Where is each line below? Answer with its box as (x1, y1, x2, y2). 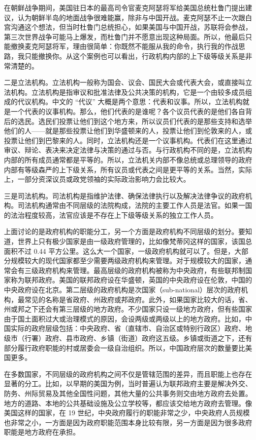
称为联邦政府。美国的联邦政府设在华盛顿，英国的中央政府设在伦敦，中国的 (10, 275, 252, 285)
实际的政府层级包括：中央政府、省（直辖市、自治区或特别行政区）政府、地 (10, 323, 252, 333)
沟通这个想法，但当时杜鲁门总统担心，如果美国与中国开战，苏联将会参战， (10, 22, 252, 32)
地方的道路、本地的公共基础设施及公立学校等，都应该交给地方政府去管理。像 (4, 398, 252, 408)
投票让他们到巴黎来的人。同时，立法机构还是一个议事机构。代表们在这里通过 (4, 135, 252, 145)
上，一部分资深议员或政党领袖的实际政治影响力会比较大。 (4, 174, 190, 184)
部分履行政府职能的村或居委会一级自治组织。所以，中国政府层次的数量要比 (4, 342, 245, 353)
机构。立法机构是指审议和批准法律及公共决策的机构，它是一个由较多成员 (10, 86, 245, 97)
